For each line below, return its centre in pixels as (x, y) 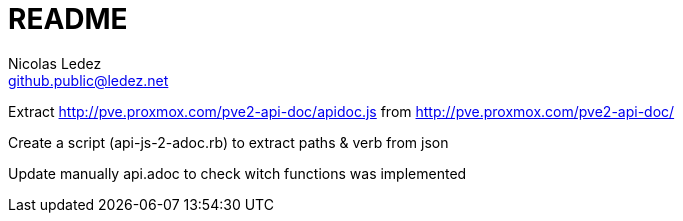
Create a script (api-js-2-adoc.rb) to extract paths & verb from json (228, 142)
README (68, 19)
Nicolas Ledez (55, 63)
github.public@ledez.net (88, 80)
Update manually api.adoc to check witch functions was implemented (237, 173)
